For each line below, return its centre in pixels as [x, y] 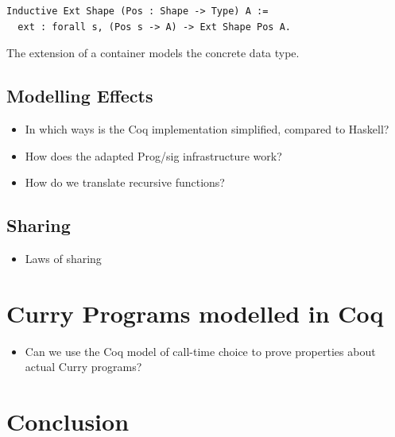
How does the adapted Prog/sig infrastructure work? [153, 155]
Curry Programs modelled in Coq [195, 313]
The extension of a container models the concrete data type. [153, 53]
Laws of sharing [63, 258]
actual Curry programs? [83, 367]
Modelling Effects [80, 96]
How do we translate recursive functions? [125, 182]
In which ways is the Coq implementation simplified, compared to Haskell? [207, 128]
